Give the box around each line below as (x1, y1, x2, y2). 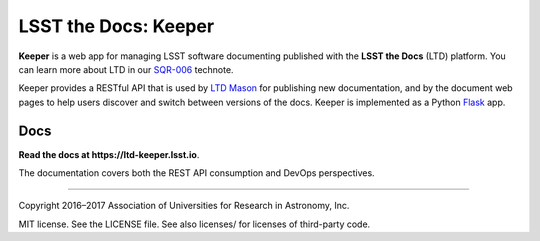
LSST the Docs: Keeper (18, 15, 215, 37)
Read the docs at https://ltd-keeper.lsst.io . (18, 148, 200, 160)
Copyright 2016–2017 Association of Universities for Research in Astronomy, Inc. (18, 200, 350, 212)
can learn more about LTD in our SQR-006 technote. (18, 63, 234, 75)
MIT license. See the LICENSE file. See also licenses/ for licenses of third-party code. (18, 218, 371, 230)
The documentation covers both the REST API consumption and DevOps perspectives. (18, 167, 375, 179)
